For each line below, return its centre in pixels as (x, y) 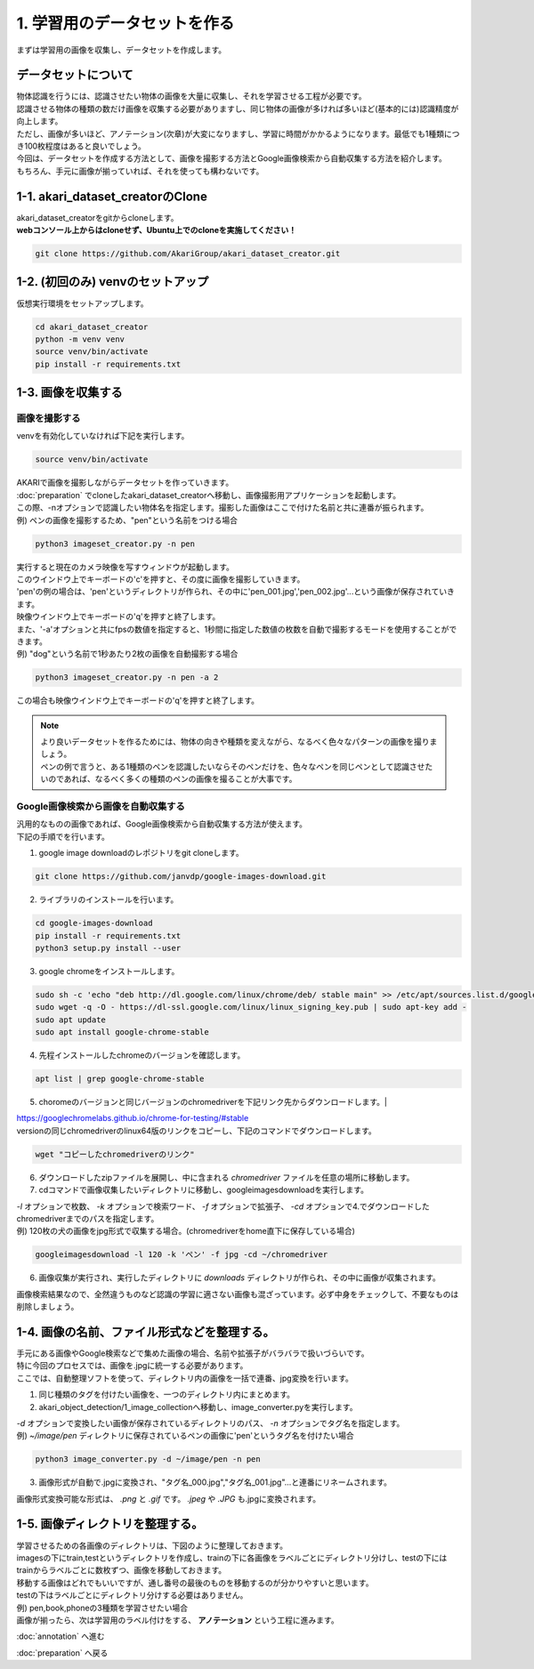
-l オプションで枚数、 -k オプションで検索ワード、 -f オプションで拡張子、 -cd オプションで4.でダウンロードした (223, 1206)
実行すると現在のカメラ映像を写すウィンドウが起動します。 (125, 567)
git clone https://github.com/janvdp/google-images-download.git (181, 877)
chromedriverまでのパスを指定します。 (88, 1218)
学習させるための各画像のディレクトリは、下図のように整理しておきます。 (152, 1545)
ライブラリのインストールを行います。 (109, 899)
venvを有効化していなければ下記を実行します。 (103, 436)
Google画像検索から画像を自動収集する (101, 807)
